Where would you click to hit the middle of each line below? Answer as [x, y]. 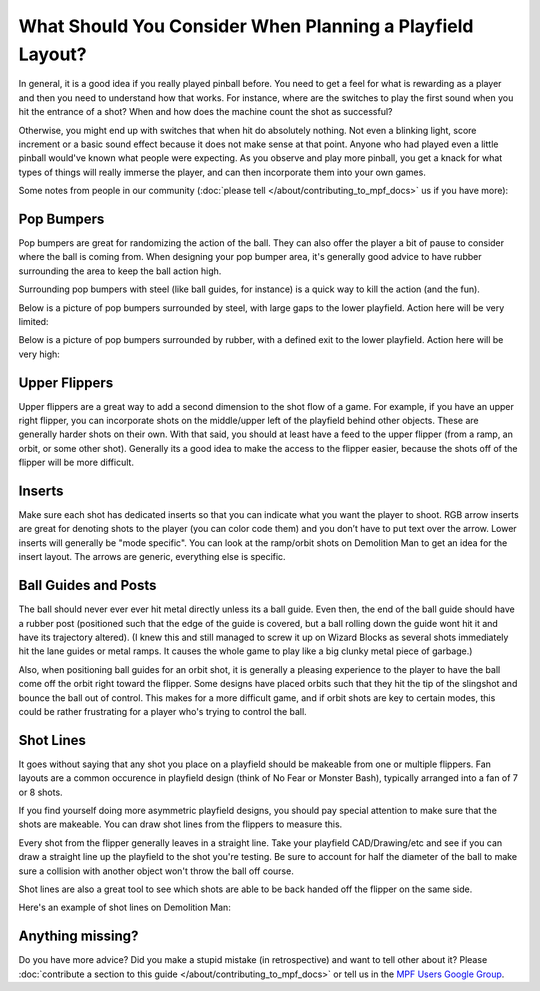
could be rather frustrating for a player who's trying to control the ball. [162, 711]
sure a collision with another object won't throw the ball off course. [156, 871]
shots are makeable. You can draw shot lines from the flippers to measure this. [180, 824]
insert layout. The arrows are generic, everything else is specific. [152, 557]
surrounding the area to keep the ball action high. [120, 271]
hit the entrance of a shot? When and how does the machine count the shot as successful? [205, 112]
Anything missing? [78, 936]
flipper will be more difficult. [76, 462]
